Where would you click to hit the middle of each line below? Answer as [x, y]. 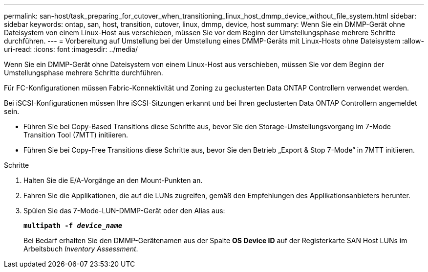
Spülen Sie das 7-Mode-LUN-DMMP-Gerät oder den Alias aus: [124, 211]
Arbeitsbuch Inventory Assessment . [81, 249]
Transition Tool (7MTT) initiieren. [76, 135]
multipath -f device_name [73, 226]
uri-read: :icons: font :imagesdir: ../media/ [71, 49]
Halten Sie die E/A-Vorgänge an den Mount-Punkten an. [113, 180]
